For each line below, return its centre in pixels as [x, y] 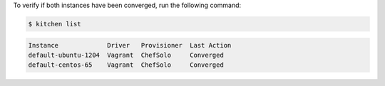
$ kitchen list [55, 24]
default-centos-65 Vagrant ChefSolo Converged [126, 65]
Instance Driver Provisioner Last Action [130, 45]
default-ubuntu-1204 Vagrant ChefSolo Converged [126, 55]
